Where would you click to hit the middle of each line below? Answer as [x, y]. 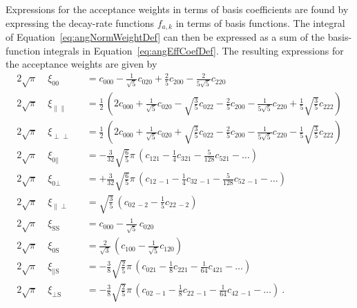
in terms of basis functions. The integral [260, 22]
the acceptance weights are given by [81, 64]
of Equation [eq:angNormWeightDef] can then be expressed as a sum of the [165, 37]
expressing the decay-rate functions [80, 22]
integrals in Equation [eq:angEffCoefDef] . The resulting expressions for [193, 50]
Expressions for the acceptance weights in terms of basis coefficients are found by [177, 9]
